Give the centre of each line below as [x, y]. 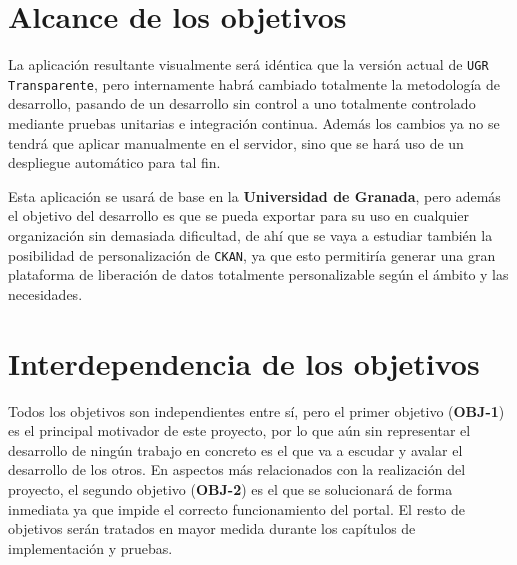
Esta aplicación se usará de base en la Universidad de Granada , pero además [254, 195]
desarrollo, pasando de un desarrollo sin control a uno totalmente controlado [242, 103]
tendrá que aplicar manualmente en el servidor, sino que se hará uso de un [236, 142]
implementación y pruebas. [90, 547]
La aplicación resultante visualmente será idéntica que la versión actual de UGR [248, 64]
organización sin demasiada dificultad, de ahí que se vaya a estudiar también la [250, 235]
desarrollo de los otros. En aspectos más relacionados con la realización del [237, 469]
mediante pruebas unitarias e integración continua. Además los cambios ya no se [254, 123]
